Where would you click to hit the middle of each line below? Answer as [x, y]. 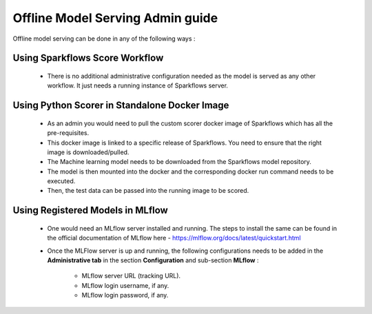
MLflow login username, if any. [125, 285]
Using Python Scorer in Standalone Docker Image [121, 106]
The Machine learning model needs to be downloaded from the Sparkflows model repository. [179, 162]
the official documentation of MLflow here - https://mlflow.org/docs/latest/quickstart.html [174, 238]
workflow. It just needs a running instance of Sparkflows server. [138, 85]
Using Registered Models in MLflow [90, 210]
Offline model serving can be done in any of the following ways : [104, 39]
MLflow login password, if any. [125, 295]
